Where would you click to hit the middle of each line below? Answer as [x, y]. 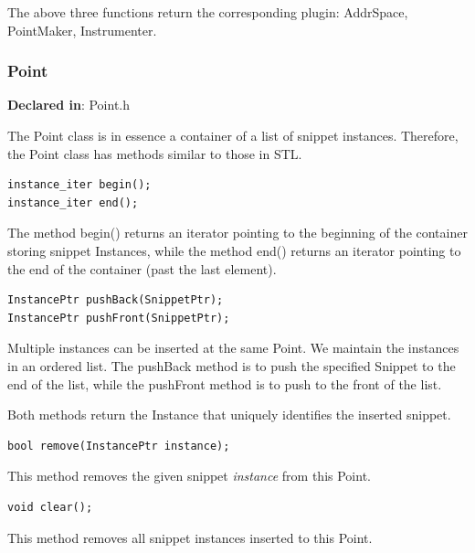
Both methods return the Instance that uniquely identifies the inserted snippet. [229, 415]
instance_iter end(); [73, 202]
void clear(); [50, 507]
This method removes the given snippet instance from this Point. [189, 476]
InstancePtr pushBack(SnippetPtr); [116, 300]
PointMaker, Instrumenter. [82, 30]
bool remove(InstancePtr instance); [119, 446]
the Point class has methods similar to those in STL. [155, 153]
